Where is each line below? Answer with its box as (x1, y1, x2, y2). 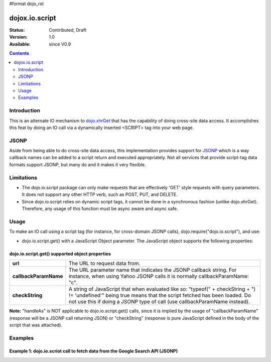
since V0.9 (49, 41, 71, 47)
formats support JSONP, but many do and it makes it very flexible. (9, 161, 146, 168)
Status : (9, 27, 25, 33)
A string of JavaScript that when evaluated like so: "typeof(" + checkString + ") (68, 286, 256, 293)
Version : (9, 34, 28, 40)
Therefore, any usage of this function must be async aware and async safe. (22, 206, 178, 212)
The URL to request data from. (68, 260, 141, 267)
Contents (9, 50, 30, 56)
